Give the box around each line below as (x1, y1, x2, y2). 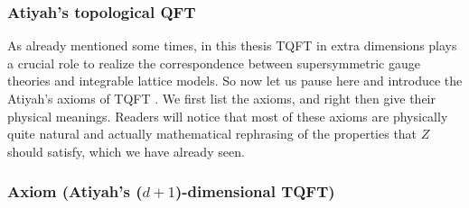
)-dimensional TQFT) (175, 180, 335, 203)
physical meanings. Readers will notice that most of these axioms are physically (7, 106, 448, 125)
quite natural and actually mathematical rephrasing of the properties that (7, 124, 417, 143)
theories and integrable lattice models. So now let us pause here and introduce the (7, 71, 463, 90)
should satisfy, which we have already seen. (7, 141, 245, 160)
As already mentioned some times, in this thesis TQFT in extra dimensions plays (7, 36, 457, 55)
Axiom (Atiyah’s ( (7, 180, 143, 203)
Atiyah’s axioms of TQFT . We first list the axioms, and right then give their (7, 89, 436, 107)
